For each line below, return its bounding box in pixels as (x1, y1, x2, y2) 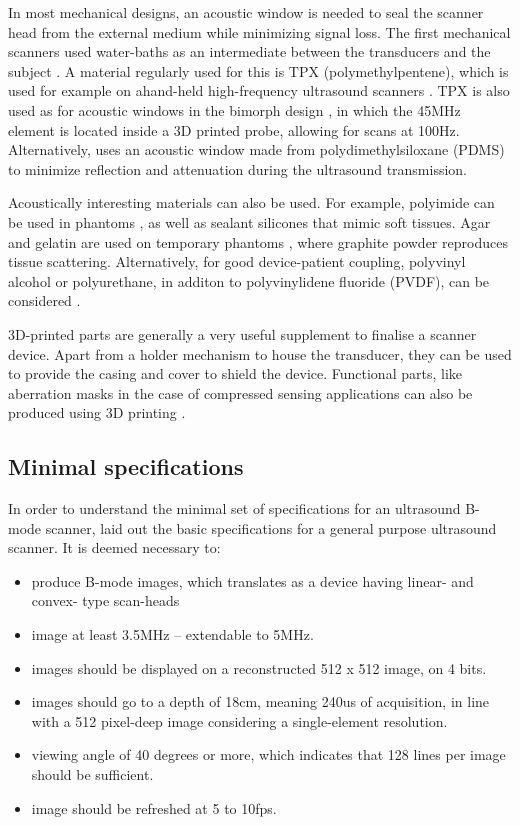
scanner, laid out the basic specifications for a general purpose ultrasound (45, 517, 497, 538)
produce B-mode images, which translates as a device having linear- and (31, 570, 474, 591)
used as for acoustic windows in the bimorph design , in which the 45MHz (8, 99, 461, 120)
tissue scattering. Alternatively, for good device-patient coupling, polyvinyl (8, 251, 466, 272)
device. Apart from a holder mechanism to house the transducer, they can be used (8, 343, 512, 364)
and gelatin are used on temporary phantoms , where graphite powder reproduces (8, 231, 508, 252)
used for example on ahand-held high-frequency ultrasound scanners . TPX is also (8, 80, 510, 101)
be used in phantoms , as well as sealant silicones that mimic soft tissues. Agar (8, 211, 491, 232)
